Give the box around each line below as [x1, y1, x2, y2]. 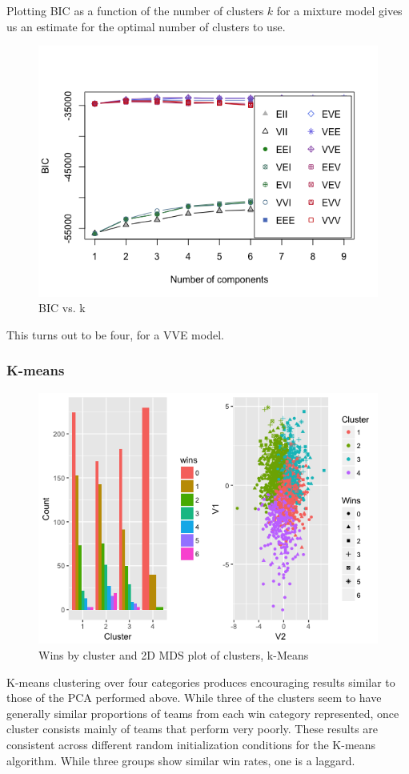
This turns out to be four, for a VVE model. [6, 326, 224, 343]
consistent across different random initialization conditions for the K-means [6, 736, 376, 752]
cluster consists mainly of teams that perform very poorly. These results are [6, 720, 379, 737]
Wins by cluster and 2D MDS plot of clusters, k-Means [38, 646, 309, 663]
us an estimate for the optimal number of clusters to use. [6, 18, 286, 34]
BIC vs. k [38, 299, 86, 316]
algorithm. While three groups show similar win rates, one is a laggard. [6, 752, 355, 768]
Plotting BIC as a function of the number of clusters [6, 2, 264, 18]
